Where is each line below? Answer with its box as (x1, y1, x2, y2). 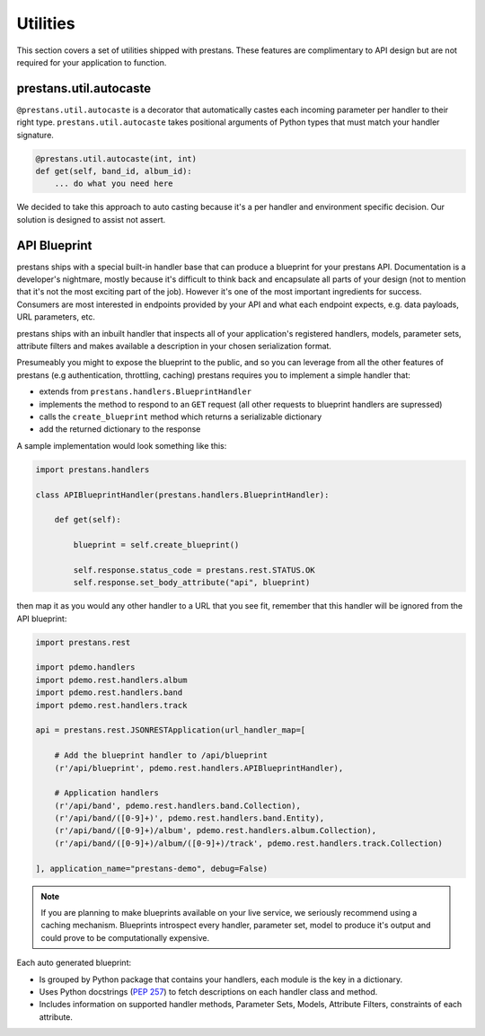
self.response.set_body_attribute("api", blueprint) (73, 577, 311, 588)
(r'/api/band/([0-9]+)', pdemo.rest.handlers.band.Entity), (54, 813, 325, 823)
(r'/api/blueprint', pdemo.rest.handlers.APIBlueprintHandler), (54, 763, 344, 773)
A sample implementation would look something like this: (16, 440, 227, 451)
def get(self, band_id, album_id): (35, 166, 192, 176)
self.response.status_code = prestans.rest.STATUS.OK (73, 565, 315, 575)
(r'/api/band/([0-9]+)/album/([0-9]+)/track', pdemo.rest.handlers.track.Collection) (54, 838, 444, 848)
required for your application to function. (16, 57, 167, 67)
